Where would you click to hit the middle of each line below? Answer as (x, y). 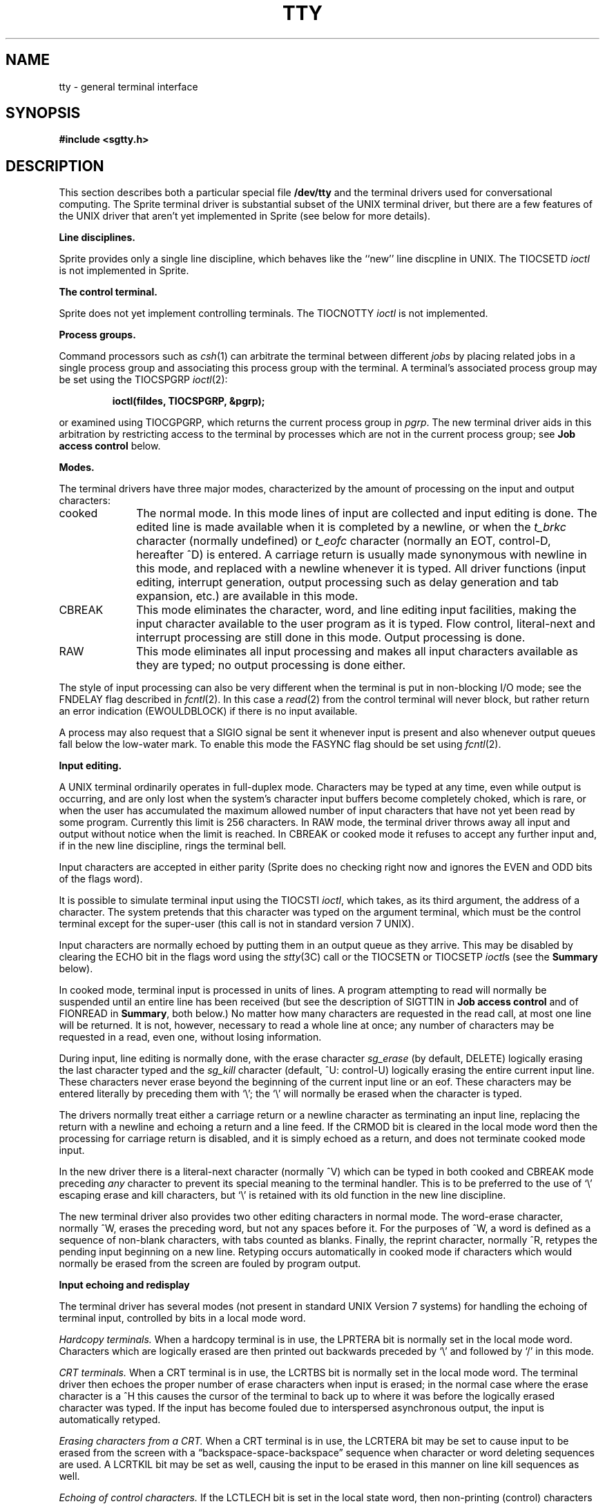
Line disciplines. (97, 238)
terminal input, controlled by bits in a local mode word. (182, 1318)
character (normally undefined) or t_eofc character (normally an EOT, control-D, (344, 541)
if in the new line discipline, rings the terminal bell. (173, 846)
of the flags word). (101, 879)
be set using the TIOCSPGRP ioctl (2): (143, 380)
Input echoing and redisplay (124, 1285)
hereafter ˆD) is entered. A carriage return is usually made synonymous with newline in (362, 555)
